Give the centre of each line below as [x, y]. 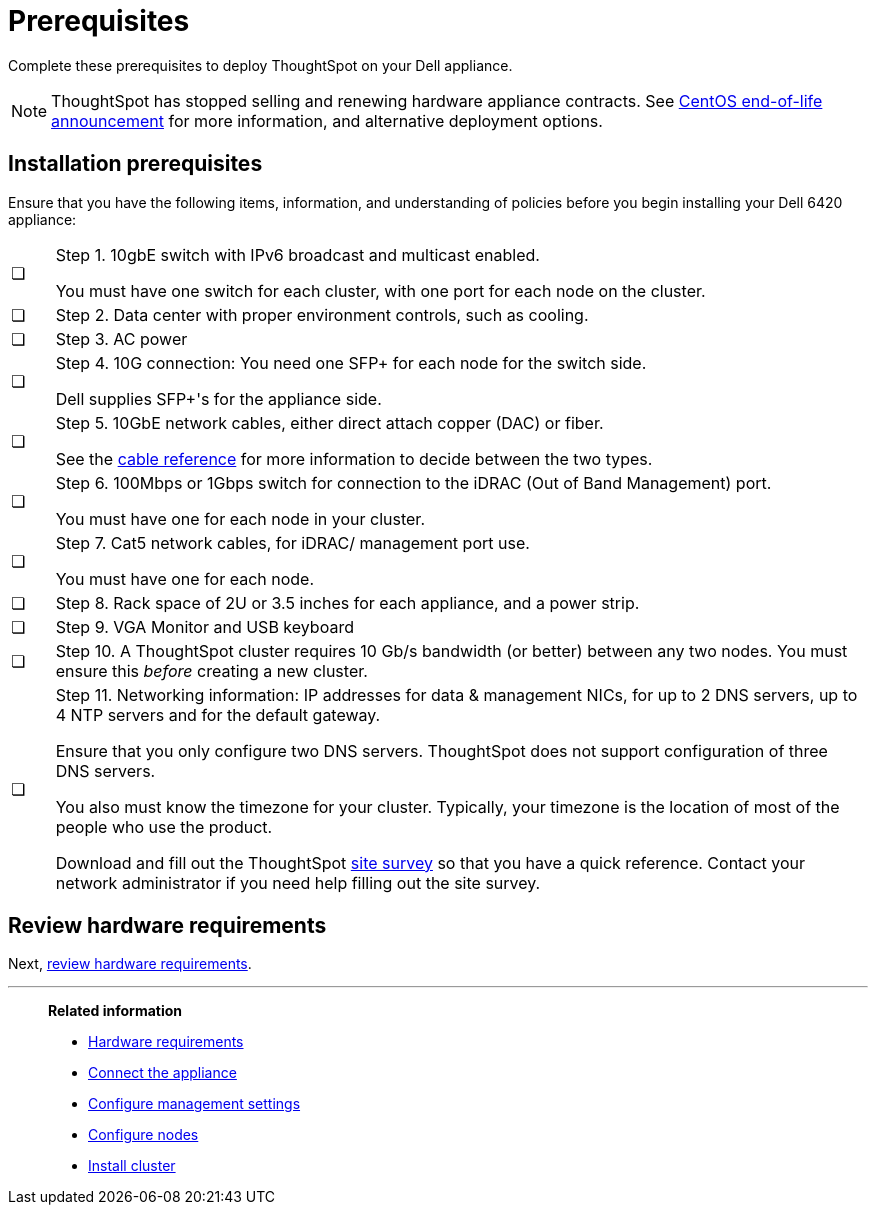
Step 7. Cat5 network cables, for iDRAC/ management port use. [292, 542]
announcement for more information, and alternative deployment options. [327, 120]
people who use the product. [164, 826]
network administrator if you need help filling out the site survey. [298, 882]
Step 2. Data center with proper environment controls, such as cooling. [322, 314]
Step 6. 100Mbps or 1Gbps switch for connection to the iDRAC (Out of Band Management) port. [413, 482]
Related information [115, 1011]
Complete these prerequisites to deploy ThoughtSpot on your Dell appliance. [260, 65]
